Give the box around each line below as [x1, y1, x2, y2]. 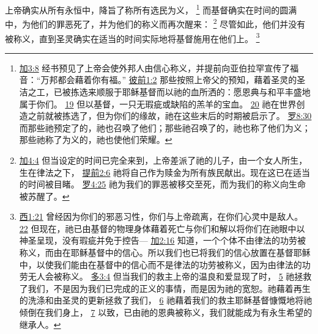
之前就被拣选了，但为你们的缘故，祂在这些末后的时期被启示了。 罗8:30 [28, 109, 312, 122]
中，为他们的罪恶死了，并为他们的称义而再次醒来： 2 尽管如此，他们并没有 [5, 16, 306, 30]
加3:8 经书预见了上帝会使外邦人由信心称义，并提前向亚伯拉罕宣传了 [19, 61, 290, 74]
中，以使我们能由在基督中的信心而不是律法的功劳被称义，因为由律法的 [19, 258, 302, 270]
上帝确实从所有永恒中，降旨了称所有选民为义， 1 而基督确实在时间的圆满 [5, 2, 297, 16]
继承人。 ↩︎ [19, 318, 61, 330]
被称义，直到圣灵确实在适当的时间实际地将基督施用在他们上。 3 [5, 30, 260, 45]
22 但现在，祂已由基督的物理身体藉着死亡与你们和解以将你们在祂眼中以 [19, 222, 305, 234]
